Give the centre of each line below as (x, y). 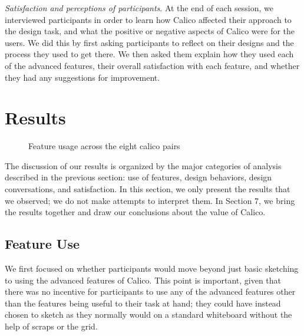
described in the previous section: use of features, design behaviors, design (138, 177)
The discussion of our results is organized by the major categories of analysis (143, 165)
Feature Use (42, 244)
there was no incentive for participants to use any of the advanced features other (150, 291)
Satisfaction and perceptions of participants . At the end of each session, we (139, 8)
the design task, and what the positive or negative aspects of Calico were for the (150, 31)
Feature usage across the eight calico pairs (104, 146)
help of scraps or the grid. (51, 326)
